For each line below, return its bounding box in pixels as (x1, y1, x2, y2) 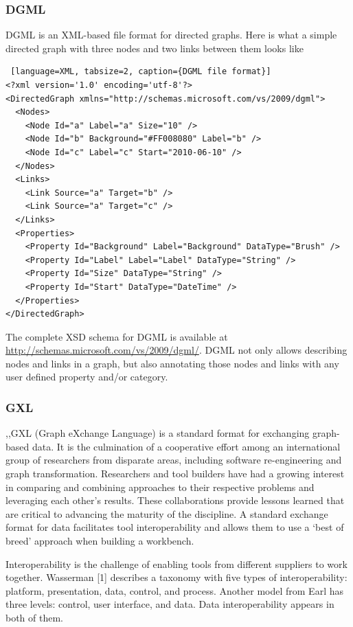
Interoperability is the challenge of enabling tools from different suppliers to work (5, 556, 348, 571)
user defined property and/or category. (5, 369, 168, 384)
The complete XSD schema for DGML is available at (5, 329, 228, 343)
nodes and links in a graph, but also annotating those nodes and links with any (5, 356, 339, 370)
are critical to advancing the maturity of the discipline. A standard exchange (5, 506, 328, 521)
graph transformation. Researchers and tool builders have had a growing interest (5, 466, 345, 481)
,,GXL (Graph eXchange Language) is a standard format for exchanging (5, 426, 310, 440)
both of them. (5, 611, 64, 624)
